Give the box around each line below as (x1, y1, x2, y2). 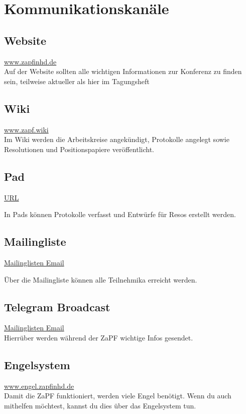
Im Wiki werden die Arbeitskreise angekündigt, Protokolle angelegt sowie (4, 134, 229, 145)
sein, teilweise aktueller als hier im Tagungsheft (4, 76, 150, 86)
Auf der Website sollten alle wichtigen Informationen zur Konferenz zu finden (4, 66, 242, 77)
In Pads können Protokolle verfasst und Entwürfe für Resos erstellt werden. (4, 209, 236, 220)
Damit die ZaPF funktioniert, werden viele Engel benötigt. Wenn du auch (4, 390, 231, 401)
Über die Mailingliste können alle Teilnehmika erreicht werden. (4, 274, 197, 285)
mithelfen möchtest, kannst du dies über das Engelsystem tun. (4, 400, 196, 410)
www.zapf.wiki (4, 124, 49, 134)
